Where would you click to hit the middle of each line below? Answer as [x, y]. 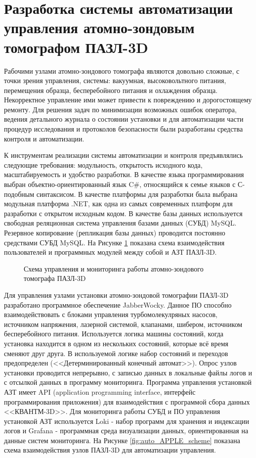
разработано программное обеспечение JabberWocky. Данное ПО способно [118, 304]
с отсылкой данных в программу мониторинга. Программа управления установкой [128, 382]
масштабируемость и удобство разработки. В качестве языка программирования [124, 174]
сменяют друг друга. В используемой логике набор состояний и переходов [116, 353]
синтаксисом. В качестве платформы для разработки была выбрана [137, 194]
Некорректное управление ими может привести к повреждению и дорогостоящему [128, 100]
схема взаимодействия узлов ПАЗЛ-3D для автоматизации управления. [110, 450]
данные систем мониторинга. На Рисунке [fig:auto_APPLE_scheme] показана [122, 440]
